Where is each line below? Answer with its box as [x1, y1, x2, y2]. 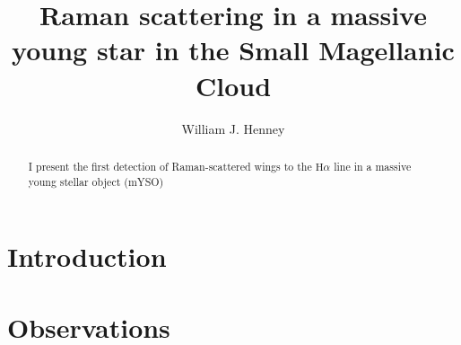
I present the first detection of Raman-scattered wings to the [28, 158, 312, 173]
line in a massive [334, 158, 412, 173]
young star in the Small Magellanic [12, 31, 455, 68]
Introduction [7, 238, 167, 275]
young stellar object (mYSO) [28, 173, 164, 189]
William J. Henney [181, 119, 285, 137]
